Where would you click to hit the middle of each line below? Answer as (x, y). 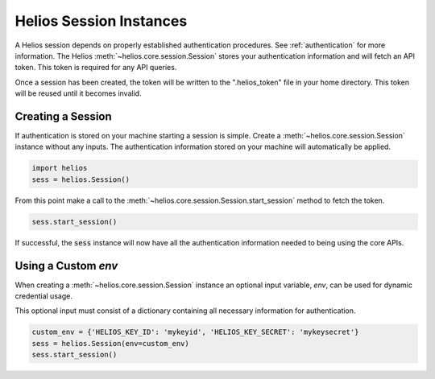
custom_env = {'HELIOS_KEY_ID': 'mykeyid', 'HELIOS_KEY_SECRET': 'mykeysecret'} (195, 332)
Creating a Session (63, 116)
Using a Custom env (66, 266)
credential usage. (43, 296)
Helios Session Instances (101, 21)
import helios (60, 168)
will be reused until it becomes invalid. (78, 93)
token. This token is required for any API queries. (96, 68)
